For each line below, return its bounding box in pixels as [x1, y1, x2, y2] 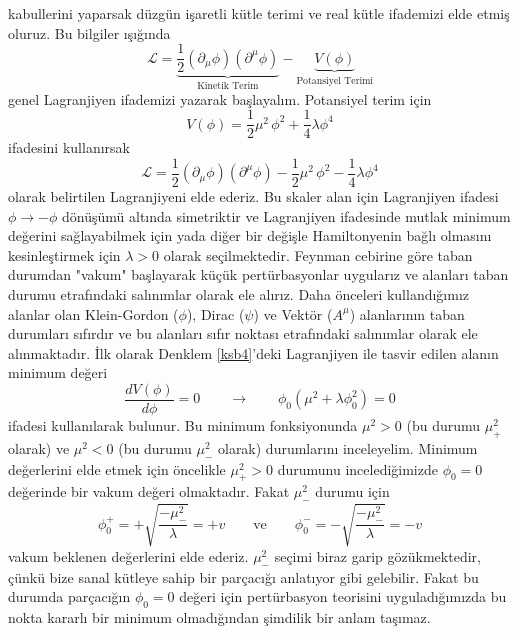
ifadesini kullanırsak [8, 137, 130, 158]
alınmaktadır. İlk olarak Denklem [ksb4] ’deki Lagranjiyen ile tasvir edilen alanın [8, 342, 499, 363]
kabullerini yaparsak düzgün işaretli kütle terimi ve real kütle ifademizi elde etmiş [8, 3, 510, 23]
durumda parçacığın [8, 586, 131, 607]
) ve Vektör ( [253, 303, 333, 324]
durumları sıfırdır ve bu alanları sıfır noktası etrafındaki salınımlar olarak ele [8, 323, 478, 344]
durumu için [315, 481, 390, 502]
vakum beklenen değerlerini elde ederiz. [8, 545, 249, 566]
